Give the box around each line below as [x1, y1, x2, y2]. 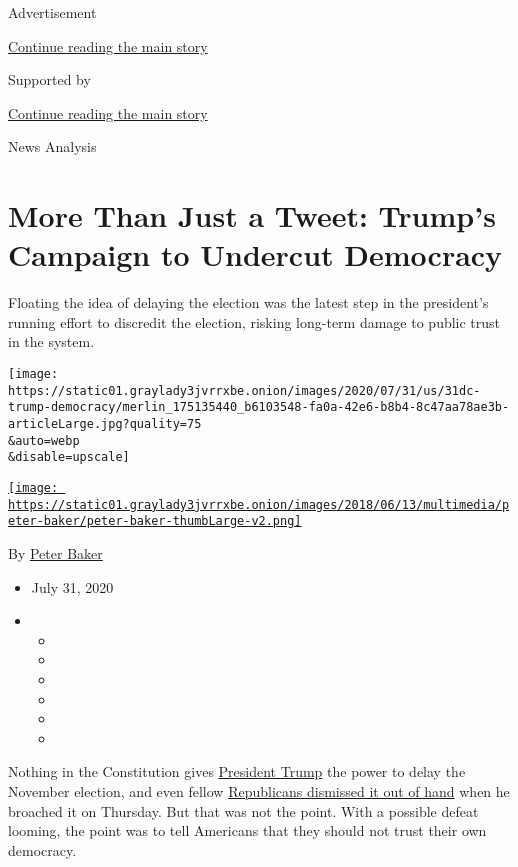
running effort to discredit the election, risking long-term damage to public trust [8, 311, 501, 332]
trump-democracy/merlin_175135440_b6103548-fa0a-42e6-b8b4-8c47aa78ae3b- [8, 400, 510, 415]
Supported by [8, 69, 91, 90]
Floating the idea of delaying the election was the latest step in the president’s [8, 292, 489, 313]
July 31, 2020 [31, 576, 114, 597]
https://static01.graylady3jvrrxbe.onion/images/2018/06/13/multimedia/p [8, 497, 510, 512]
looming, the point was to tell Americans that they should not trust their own [8, 820, 487, 841]
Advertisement [8, 2, 97, 22]
